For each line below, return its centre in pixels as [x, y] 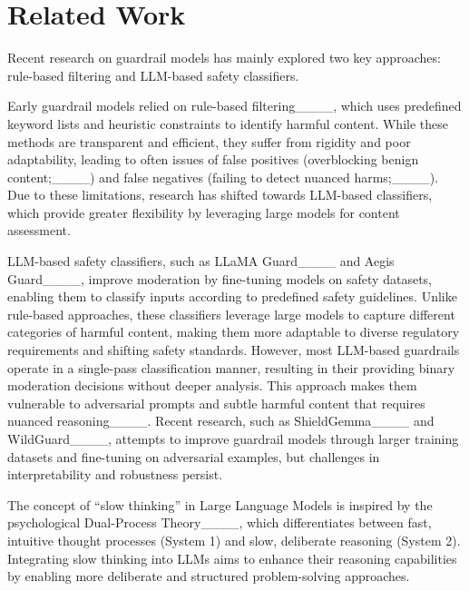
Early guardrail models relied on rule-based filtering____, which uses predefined [234, 106]
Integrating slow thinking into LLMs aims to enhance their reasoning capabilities [232, 558]
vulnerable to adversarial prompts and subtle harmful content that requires [216, 403]
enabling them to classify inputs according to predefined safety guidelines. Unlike [232, 296]
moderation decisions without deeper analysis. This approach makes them [212, 385]
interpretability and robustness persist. [115, 474]
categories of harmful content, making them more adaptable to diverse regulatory [234, 332]
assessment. [39, 230]
